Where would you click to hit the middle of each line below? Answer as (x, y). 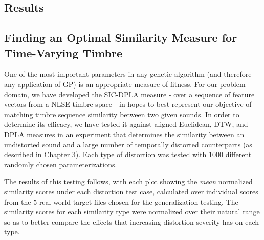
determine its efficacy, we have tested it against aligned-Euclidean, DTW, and (126, 124)
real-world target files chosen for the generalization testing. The (139, 201)
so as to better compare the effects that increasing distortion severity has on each (132, 221)
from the (18, 201)
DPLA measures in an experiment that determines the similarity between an (124, 134)
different (238, 154)
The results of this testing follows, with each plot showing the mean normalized (128, 181)
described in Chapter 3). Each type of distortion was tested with (105, 154)
